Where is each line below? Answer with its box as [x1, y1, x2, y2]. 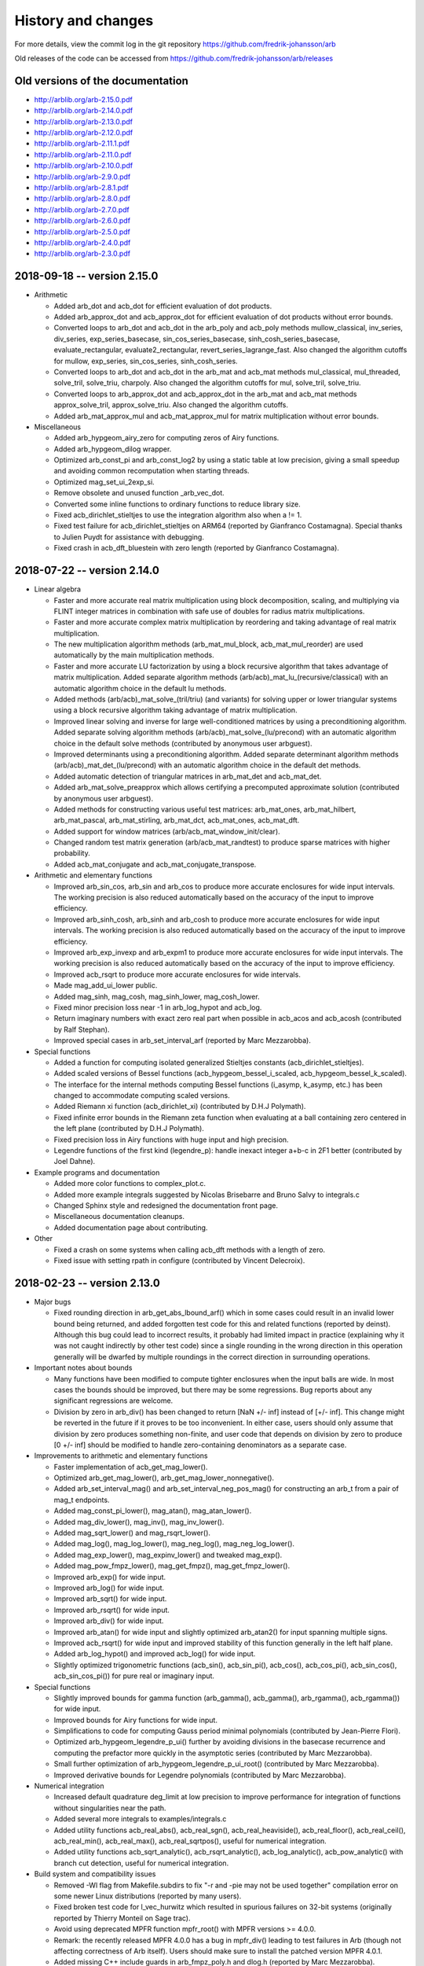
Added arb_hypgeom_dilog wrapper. [53, 444, 172, 454]
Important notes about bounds [34, 1363, 133, 1372]
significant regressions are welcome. [53, 1396, 174, 1405]
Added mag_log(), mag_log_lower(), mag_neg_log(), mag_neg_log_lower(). [53, 1539, 294, 1548]
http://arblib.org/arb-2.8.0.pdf [34, 193, 131, 204]
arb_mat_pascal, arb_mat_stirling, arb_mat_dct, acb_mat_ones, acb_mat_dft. [53, 815, 300, 825]
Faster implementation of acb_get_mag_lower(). [53, 1462, 208, 1471]
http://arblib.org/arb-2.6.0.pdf [34, 216, 131, 226]
